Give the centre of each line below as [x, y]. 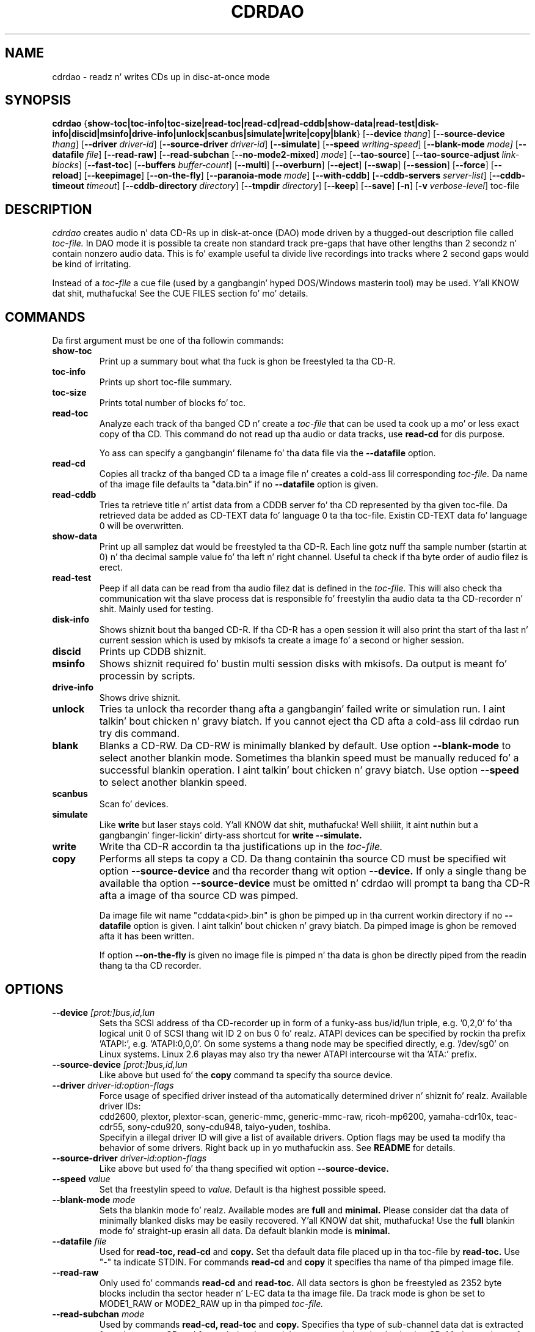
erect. [111, 568]
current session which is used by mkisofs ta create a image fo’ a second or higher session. [282, 640]
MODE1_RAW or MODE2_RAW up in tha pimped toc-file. [211, 1303]
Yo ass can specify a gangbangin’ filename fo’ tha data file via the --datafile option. [267, 453]
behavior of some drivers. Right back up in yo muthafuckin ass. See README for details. [277, 1147]
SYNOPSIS [38, 100]
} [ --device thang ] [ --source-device [431, 134]
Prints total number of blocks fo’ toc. [173, 403]
